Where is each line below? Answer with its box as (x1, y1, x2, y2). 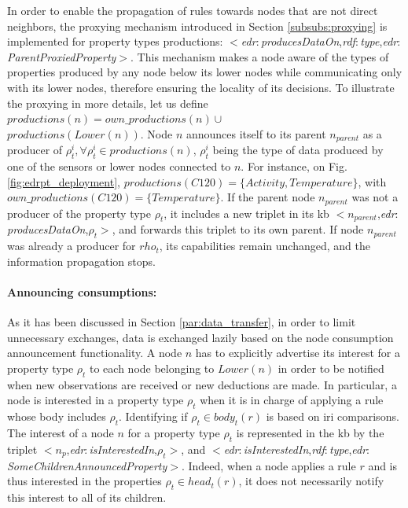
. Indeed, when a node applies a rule (181, 457, 356, 473)
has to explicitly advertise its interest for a (195, 344, 401, 361)
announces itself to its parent (186, 125, 326, 142)
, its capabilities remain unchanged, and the (159, 237, 370, 254)
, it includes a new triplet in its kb (164, 204, 329, 221)
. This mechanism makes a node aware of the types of (130, 48, 389, 64)
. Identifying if (119, 408, 188, 425)
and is (368, 457, 398, 473)
